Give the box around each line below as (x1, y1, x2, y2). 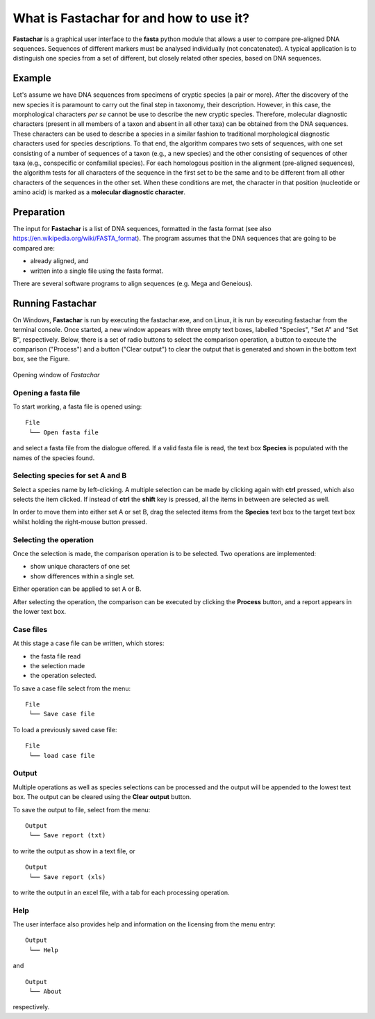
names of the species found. (12, 453, 95, 462)
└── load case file (28, 752, 95, 759)
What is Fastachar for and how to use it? (12, 10, 250, 26)
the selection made (30, 661, 85, 670)
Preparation (12, 206, 65, 218)
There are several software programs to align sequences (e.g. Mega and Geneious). (12, 279, 253, 287)
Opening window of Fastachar (12, 370, 100, 379)
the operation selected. (30, 672, 97, 680)
